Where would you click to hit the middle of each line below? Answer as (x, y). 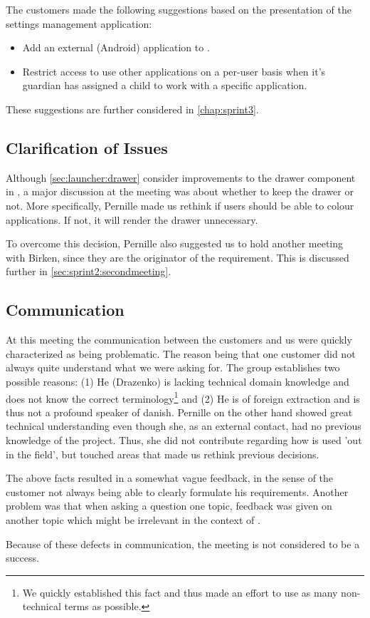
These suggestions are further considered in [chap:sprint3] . (132, 109)
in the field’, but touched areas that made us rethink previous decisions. (163, 454)
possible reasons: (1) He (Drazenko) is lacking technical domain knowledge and (178, 381)
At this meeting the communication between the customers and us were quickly (179, 340)
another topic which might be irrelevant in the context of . (133, 519)
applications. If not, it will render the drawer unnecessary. (132, 219)
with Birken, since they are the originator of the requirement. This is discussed (178, 257)
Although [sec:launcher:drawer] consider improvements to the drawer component (181, 177)
